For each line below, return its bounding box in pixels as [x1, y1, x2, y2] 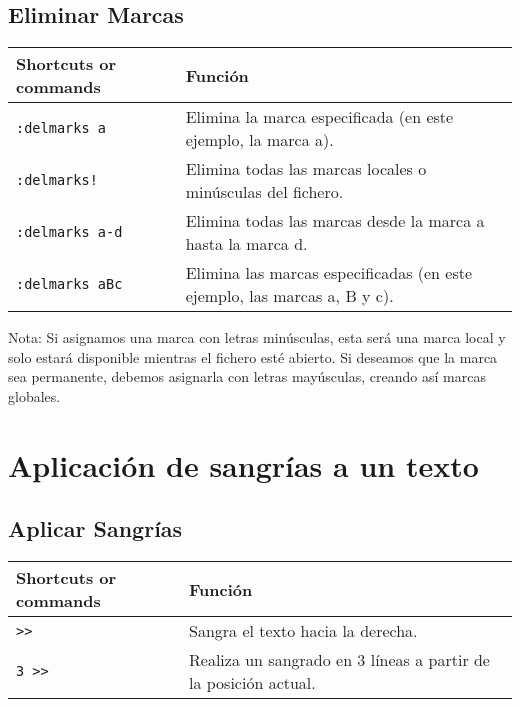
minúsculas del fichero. [185, 180, 344, 204]
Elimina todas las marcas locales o [185, 157, 427, 181]
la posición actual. [189, 671, 316, 695]
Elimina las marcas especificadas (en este [185, 261, 473, 285]
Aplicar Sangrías [8, 513, 183, 544]
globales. [8, 385, 61, 406]
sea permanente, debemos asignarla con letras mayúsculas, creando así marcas [8, 366, 486, 387]
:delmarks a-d [16, 224, 123, 241]
